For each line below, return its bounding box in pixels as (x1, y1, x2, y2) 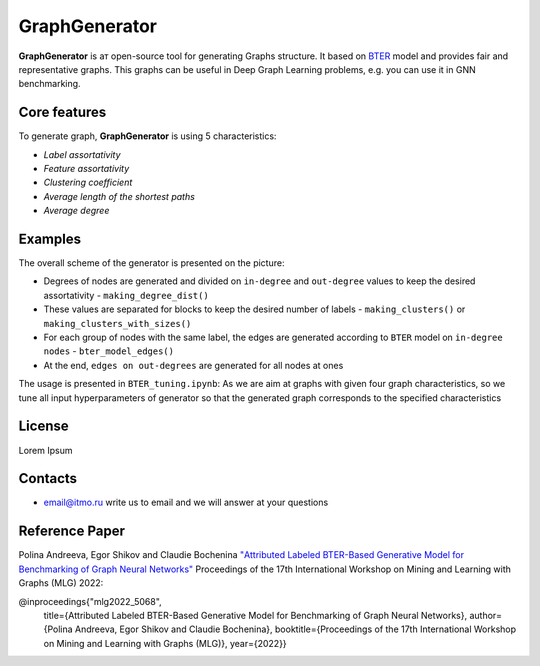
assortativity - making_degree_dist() (43, 289, 209, 301)
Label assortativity (43, 148, 121, 160)
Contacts (18, 470, 78, 487)
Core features (18, 104, 107, 121)
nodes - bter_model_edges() (43, 345, 175, 357)
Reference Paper (18, 523, 125, 540)
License (18, 418, 69, 435)
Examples (18, 231, 82, 247)
